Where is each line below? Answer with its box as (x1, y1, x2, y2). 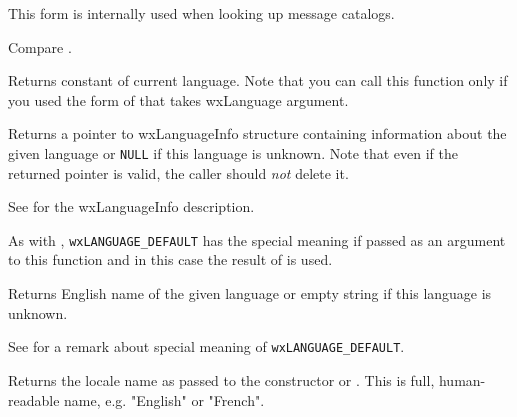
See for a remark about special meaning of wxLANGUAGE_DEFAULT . (8, 336, 405, 357)
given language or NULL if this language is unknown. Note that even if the (8, 142, 459, 163)
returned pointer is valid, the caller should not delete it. (8, 162, 349, 183)
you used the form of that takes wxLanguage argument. (8, 89, 349, 110)
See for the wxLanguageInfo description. (8, 196, 255, 217)
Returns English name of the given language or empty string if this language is (8, 283, 492, 304)
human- (438, 369, 486, 390)
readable (8, 389, 60, 410)
